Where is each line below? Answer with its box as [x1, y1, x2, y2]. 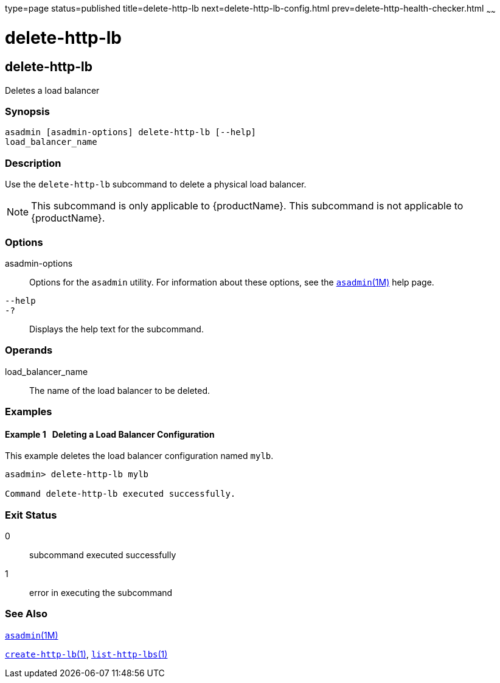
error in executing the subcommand [29, 587, 173, 598]
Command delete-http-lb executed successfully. [5, 489, 236, 499]
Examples [5, 405, 52, 418]
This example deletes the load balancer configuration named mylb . [5, 450, 274, 461]
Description [5, 156, 61, 169]
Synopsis [5, 105, 50, 118]
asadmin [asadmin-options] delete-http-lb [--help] [5, 127, 257, 138]
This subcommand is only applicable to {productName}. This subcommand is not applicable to [31, 200, 464, 212]
